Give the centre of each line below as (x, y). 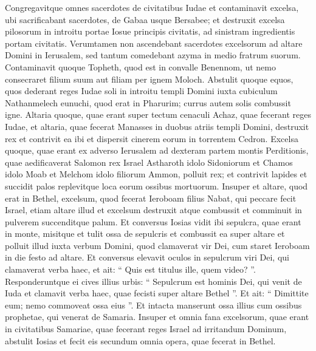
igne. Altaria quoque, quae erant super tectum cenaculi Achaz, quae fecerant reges (158, 114)
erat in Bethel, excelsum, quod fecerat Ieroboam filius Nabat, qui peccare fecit (151, 198)
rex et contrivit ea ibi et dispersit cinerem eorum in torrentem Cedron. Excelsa (152, 138)
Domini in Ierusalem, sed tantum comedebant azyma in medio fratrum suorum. (153, 55)
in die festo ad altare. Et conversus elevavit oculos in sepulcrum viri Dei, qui (147, 257)
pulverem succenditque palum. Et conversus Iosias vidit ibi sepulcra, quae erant (153, 221)
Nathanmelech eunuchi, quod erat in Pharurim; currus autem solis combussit (148, 102)
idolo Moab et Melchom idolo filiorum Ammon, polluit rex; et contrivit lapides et (156, 174)
